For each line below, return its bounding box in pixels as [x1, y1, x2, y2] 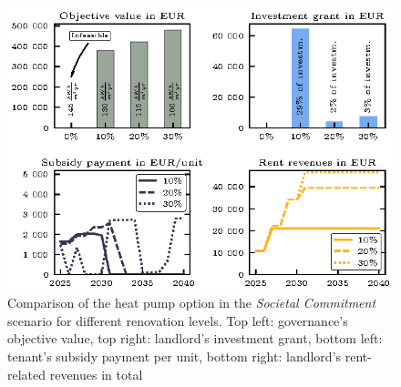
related [7, 364, 46, 383]
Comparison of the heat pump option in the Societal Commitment [7, 293, 376, 312]
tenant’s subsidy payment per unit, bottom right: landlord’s [7, 346, 342, 365]
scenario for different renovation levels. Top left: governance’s [7, 311, 348, 330]
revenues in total [49, 364, 143, 383]
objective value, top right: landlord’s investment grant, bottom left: [7, 329, 383, 348]
